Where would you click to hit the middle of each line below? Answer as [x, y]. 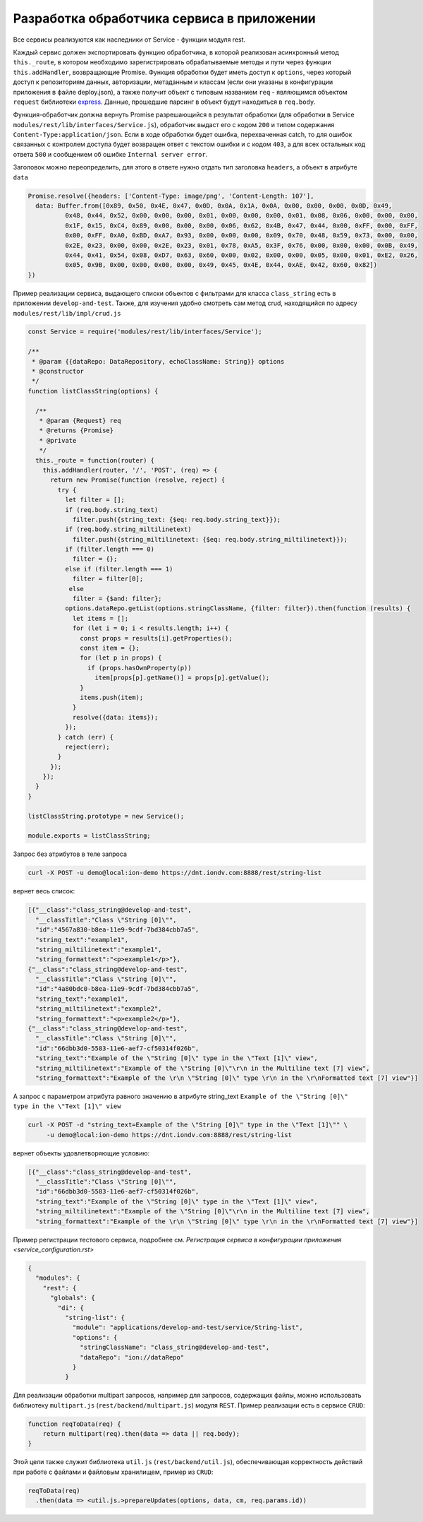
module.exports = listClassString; [89, 836]
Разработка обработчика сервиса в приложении [165, 18]
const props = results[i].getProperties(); [156, 638]
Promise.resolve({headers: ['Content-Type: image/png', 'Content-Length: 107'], [171, 196]
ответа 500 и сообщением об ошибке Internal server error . [110, 154]
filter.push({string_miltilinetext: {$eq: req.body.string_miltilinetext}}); [210, 539]
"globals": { [73, 1298]
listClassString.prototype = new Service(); [106, 816]
